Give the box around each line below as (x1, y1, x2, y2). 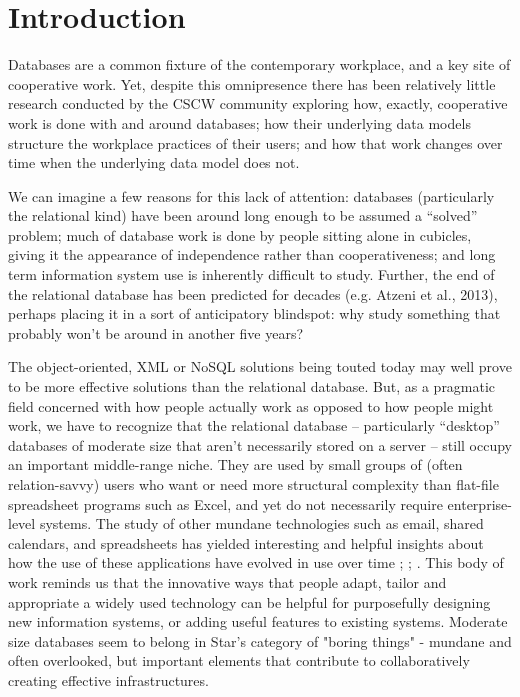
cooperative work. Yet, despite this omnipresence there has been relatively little (8, 73, 496, 94)
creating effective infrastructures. (8, 669, 209, 690)
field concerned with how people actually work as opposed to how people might (8, 395, 494, 416)
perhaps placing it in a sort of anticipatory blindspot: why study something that (8, 303, 501, 324)
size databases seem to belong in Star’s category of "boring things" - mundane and (8, 630, 512, 651)
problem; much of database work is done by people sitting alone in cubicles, (8, 224, 472, 245)
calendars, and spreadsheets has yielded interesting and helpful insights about (8, 532, 484, 553)
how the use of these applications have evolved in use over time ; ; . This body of (8, 552, 504, 573)
